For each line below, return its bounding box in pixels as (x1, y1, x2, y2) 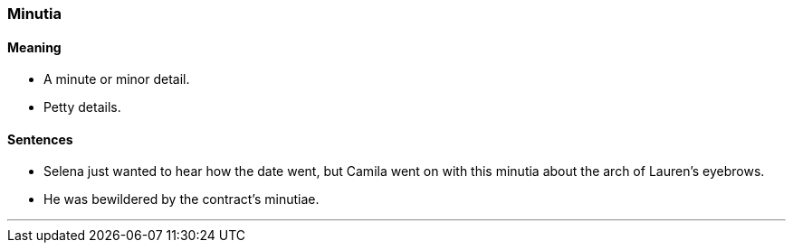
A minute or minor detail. (43, 71, 190, 88)
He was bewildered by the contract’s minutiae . (43, 191, 320, 208)
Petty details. (43, 99, 121, 116)
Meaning (7, 39, 62, 55)
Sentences (7, 131, 73, 147)
